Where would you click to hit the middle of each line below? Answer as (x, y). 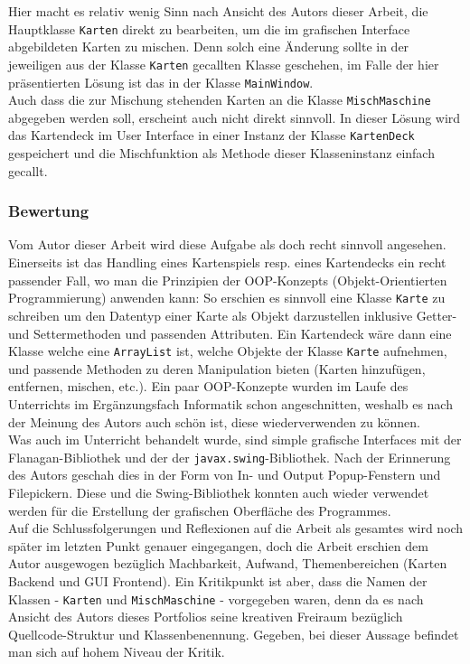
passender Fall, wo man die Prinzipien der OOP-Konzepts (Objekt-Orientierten (228, 280)
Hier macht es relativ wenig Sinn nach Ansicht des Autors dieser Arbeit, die (218, 11)
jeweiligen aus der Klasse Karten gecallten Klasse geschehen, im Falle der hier (224, 64)
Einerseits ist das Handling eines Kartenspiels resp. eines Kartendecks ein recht (227, 262)
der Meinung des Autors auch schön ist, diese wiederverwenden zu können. (214, 421)
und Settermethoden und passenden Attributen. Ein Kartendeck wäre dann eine (230, 333)
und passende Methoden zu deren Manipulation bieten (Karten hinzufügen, (217, 368)
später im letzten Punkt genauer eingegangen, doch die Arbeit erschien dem (218, 545)
